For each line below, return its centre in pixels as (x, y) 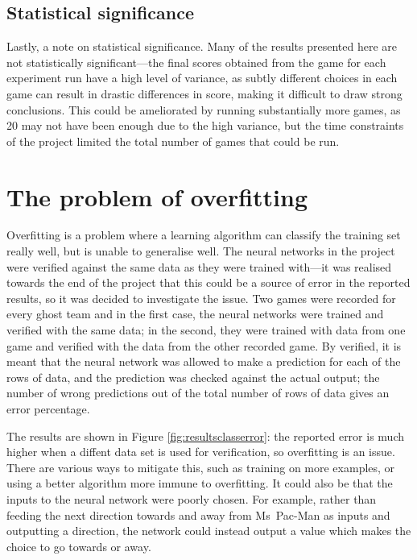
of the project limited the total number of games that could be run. (173, 141)
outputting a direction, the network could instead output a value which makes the (209, 531)
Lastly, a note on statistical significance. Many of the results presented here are (202, 46)
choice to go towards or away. (79, 546)
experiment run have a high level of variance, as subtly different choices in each (202, 78)
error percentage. (48, 409)
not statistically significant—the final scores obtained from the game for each (196, 62)
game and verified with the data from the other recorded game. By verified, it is (204, 345)
